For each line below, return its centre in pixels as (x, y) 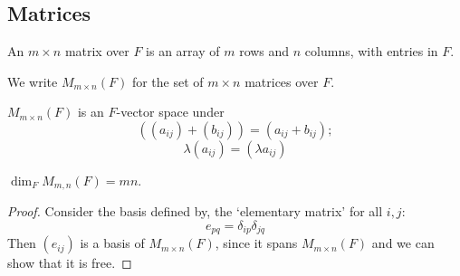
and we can (403, 243)
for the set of (168, 81)
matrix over (97, 51)
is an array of (183, 51)
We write (33, 81)
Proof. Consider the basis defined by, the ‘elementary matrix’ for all (195, 211)
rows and (264, 51)
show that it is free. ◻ (70, 263)
